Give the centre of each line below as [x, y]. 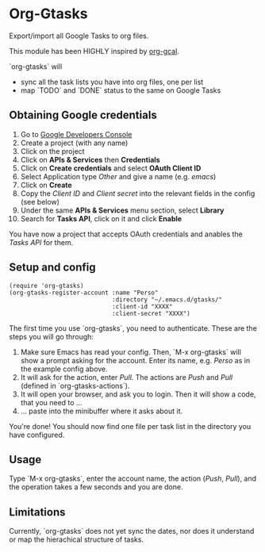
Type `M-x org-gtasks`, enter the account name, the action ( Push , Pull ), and [133, 479]
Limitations [37, 512]
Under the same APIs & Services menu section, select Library [122, 210]
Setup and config [52, 268]
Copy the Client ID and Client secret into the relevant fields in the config [138, 193]
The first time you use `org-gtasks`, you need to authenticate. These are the [133, 328]
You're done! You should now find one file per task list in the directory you [130, 426]
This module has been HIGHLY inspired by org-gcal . [94, 51]
